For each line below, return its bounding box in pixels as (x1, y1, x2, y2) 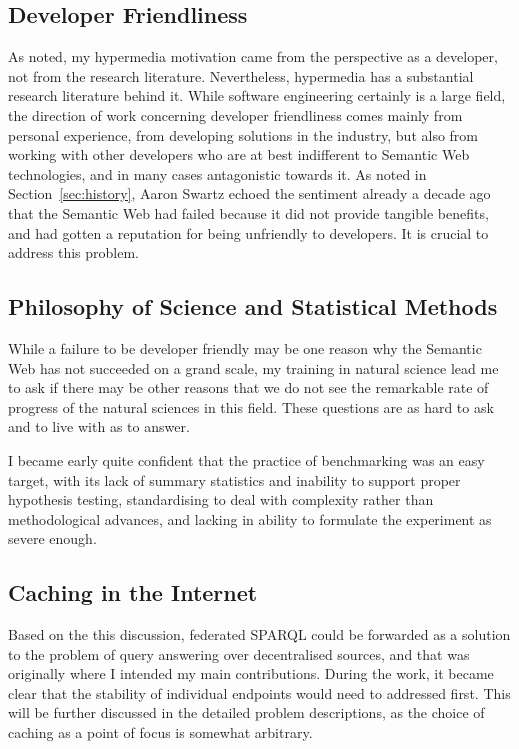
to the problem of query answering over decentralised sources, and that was (8, 643, 470, 664)
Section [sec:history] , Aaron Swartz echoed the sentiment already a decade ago (8, 183, 491, 204)
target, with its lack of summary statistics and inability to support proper (8, 469, 461, 490)
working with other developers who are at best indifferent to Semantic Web (8, 144, 470, 165)
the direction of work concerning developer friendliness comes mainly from (8, 104, 463, 125)
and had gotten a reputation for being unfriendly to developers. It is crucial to (8, 222, 489, 243)
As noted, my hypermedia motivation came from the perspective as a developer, (8, 46, 498, 67)
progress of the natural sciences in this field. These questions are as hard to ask (8, 396, 494, 417)
